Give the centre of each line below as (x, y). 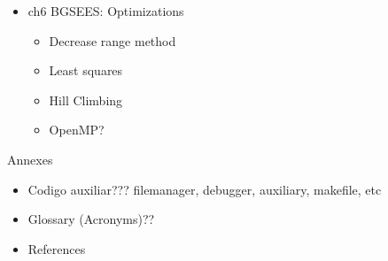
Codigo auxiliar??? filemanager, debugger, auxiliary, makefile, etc (205, 189)
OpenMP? (77, 130)
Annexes (30, 159)
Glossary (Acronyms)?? (91, 219)
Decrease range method (113, 40)
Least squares (86, 70)
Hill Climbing (86, 100)
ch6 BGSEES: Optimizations (106, 11)
